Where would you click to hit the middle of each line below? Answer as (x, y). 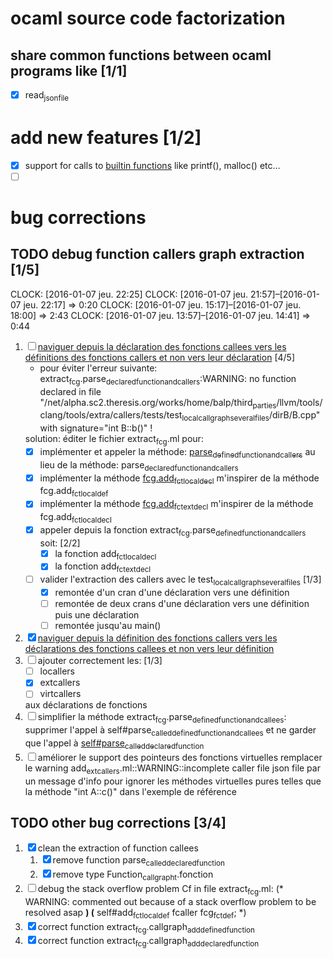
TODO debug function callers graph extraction (157, 254)
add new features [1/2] (106, 137)
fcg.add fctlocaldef (74, 492)
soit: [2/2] (60, 543)
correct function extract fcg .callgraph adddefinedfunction (146, 927)
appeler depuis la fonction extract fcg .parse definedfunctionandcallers (173, 530)
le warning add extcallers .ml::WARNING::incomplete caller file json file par (172, 769)
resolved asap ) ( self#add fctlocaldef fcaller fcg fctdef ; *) (135, 913)
